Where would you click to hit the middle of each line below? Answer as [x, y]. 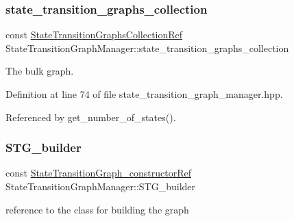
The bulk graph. [40, 71]
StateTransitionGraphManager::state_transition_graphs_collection [147, 48]
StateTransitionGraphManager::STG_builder [101, 186]
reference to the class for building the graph [97, 209]
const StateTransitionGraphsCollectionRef [94, 35]
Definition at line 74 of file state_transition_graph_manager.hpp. [144, 94]
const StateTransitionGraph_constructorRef [98, 173]
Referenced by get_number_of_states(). [91, 117]
